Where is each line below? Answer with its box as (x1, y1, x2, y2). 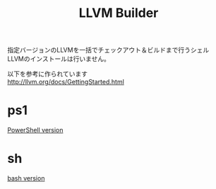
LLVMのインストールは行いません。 (7, 55, 111, 63)
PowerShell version (7, 126, 64, 134)
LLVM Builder (78, 5, 159, 21)
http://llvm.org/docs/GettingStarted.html (7, 78, 125, 86)
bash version (7, 174, 45, 183)
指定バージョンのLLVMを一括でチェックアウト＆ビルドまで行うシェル (7, 46, 210, 55)
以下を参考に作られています (7, 69, 88, 79)
